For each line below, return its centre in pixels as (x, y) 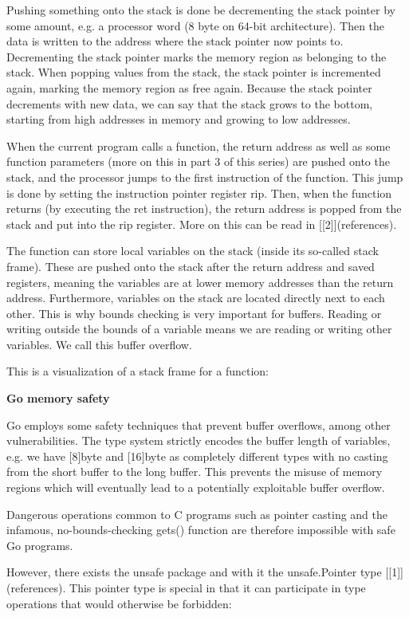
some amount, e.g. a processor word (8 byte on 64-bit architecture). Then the (196, 25)
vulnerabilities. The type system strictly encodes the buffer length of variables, (199, 440)
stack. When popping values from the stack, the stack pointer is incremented (194, 72)
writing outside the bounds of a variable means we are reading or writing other (199, 329)
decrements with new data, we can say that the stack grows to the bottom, (190, 103)
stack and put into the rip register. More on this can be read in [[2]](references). (202, 224)
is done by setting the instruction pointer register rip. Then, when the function (199, 193)
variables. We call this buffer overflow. (99, 344)
